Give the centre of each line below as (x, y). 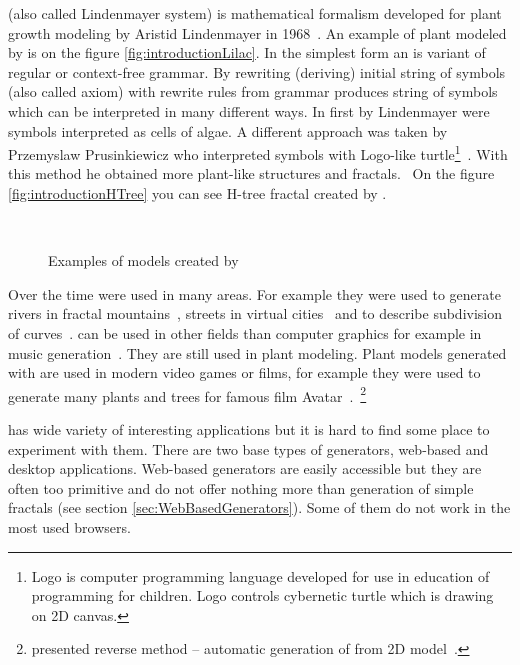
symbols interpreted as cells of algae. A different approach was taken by (228, 130)
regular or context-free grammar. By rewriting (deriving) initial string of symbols (257, 71)
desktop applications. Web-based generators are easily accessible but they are (245, 468)
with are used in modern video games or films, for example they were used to (244, 372)
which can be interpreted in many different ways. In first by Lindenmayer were (249, 110)
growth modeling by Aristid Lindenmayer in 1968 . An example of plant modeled (257, 32)
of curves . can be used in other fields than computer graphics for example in (245, 332)
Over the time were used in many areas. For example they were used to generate (254, 293)
